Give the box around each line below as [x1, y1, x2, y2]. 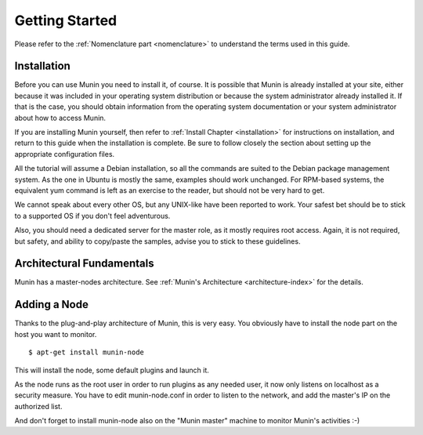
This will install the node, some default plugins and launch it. [14, 365, 209, 375]
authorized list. [14, 401, 63, 411]
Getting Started [14, 12, 117, 29]
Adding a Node [14, 298, 89, 311]
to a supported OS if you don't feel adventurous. [14, 211, 171, 220]
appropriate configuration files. [14, 149, 115, 158]
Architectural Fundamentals [14, 257, 154, 270]
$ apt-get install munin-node [28, 348, 145, 357]
